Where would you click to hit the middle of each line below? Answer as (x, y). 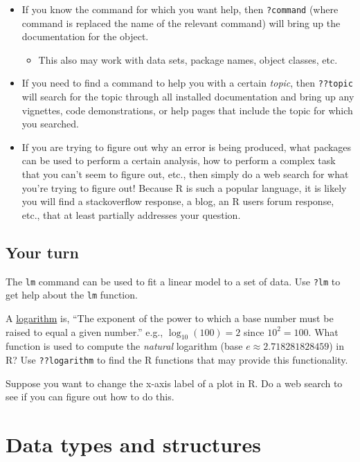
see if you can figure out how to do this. (90, 397)
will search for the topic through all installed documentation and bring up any (188, 97)
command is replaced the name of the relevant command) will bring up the (181, 23)
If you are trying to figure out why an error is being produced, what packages (187, 146)
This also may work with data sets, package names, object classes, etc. (188, 59)
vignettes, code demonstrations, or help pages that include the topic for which (187, 110)
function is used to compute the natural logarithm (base (124, 346)
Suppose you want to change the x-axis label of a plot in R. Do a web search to (174, 383)
